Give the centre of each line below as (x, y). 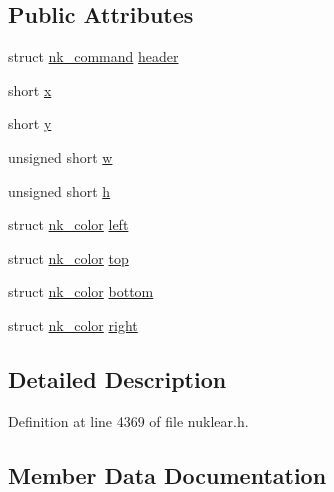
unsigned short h (59, 190)
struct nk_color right (73, 324)
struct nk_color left (68, 224)
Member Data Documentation (167, 474)
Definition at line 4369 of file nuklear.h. (128, 420)
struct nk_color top (68, 257)
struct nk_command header (93, 56)
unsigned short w (60, 156)
